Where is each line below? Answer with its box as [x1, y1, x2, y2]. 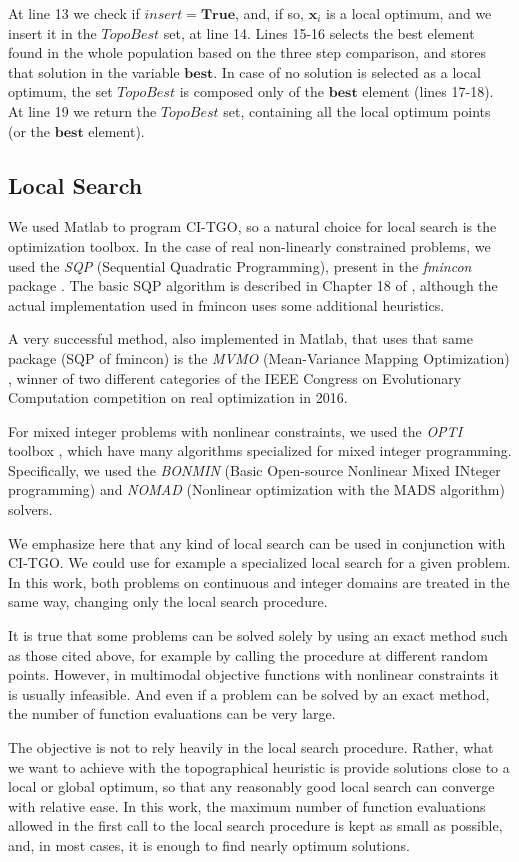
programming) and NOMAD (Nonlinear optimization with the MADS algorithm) [8, 479, 505, 500]
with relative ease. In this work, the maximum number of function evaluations [8, 795, 486, 816]
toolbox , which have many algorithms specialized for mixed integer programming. [8, 440, 512, 461]
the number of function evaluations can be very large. [8, 703, 336, 724]
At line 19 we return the [8, 100, 157, 121]
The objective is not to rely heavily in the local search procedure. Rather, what [8, 737, 494, 758]
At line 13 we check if [8, 3, 140, 23]
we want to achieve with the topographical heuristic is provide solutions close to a [8, 756, 510, 777]
